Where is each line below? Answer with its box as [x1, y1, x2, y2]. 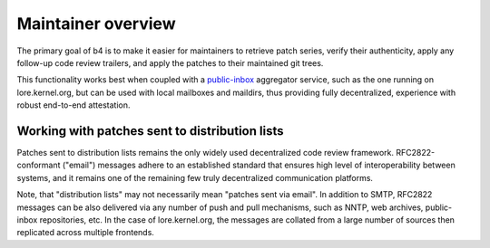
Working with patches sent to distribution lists [16, 123, 284, 138]
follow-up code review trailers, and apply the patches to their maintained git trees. [16, 57, 324, 68]
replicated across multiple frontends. [16, 227, 154, 238]
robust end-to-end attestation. [16, 100, 131, 110]
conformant [16, 159, 61, 171]
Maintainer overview [16, 14, 176, 33]
